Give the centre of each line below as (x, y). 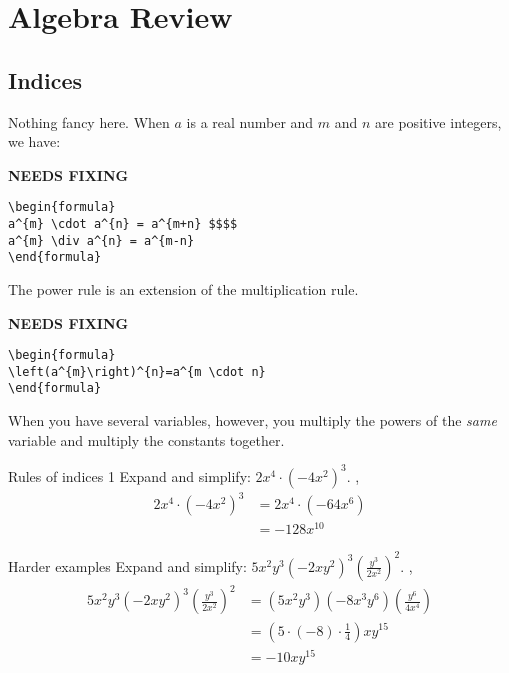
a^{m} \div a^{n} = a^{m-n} (101, 240)
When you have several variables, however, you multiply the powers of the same (252, 420)
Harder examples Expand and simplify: (127, 565)
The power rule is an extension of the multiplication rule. (183, 288)
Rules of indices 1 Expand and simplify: (129, 475)
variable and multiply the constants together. (146, 439)
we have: (34, 141)
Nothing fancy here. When (89, 121)
